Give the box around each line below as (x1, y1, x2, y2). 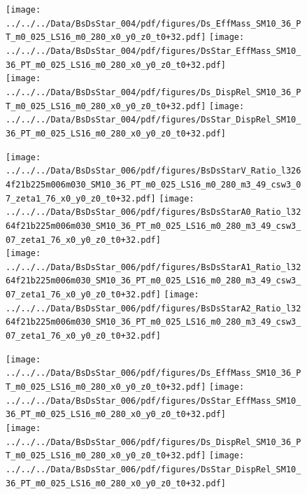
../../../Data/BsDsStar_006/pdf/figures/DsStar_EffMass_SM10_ (6, 395, 301, 406)
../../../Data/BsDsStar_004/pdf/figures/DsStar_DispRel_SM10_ (6, 115, 301, 125)
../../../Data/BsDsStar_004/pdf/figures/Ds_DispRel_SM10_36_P (6, 87, 301, 97)
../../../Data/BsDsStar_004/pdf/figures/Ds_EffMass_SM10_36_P (6, 18, 301, 29)
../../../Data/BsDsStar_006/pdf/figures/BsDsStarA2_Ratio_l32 (6, 303, 301, 313)
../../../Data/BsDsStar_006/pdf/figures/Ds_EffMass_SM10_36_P (6, 368, 301, 379)
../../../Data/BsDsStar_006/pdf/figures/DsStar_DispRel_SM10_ (6, 465, 301, 474)
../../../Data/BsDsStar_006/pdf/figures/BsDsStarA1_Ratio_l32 (6, 262, 301, 272)
